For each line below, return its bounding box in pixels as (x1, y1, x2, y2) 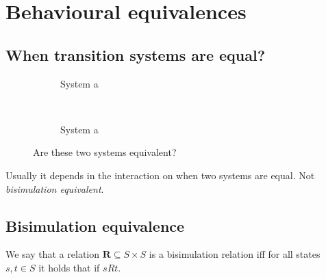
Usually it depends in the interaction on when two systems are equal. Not (5, 168, 315, 182)
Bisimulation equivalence (5, 215, 185, 236)
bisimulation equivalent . (5, 181, 104, 196)
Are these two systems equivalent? (33, 145, 177, 159)
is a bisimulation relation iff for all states (149, 247, 321, 261)
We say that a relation (5, 247, 100, 261)
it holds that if (38, 260, 100, 274)
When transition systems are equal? (5, 44, 266, 65)
